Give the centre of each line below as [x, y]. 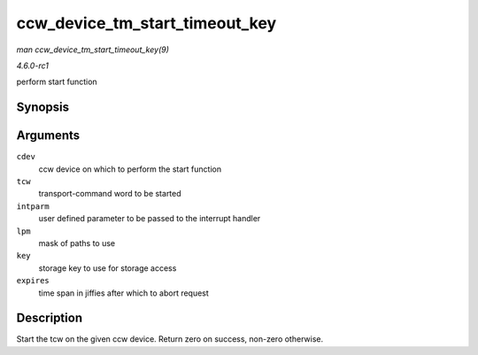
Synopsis [43, 108]
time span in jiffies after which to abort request [124, 293]
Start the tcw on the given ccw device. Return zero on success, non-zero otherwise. [170, 339]
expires [33, 281]
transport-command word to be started [110, 194]
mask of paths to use [77, 243]
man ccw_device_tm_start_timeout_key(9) [93, 50]
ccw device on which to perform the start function [130, 169]
